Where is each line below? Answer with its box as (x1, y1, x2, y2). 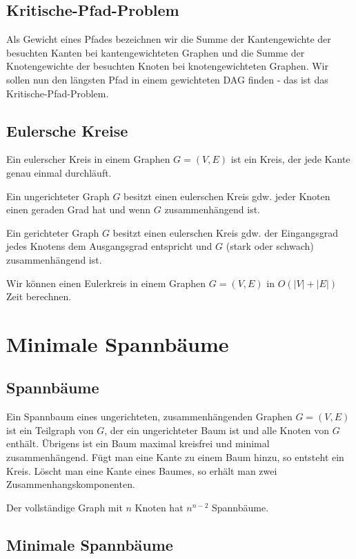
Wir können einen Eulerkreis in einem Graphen (6, 275, 206, 290)
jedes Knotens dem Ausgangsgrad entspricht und (6, 239, 212, 253)
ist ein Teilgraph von (6, 422, 94, 437)
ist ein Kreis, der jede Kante (230, 152, 350, 166)
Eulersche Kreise (6, 119, 128, 141)
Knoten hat (135, 500, 184, 514)
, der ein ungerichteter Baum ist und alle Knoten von (104, 422, 330, 437)
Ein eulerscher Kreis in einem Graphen (6, 152, 170, 166)
